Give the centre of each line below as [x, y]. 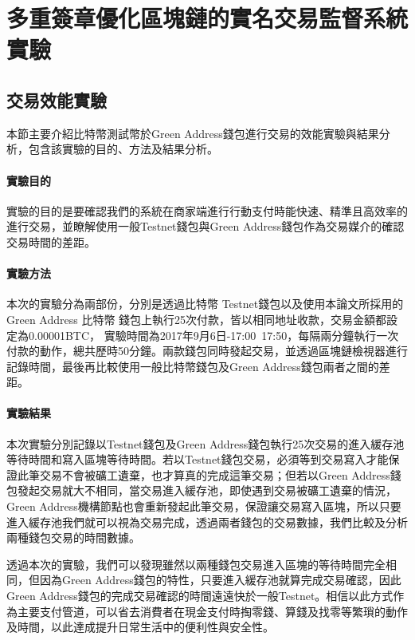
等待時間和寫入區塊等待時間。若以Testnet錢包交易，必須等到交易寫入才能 [198, 459]
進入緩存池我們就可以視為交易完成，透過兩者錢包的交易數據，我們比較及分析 [207, 521]
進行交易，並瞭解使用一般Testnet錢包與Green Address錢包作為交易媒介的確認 [206, 226]
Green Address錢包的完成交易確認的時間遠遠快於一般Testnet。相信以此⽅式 [200, 596]
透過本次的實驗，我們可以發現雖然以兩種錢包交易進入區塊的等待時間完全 [196, 564]
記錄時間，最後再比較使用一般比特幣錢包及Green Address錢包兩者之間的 [193, 366]
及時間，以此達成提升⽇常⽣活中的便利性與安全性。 [140, 627]
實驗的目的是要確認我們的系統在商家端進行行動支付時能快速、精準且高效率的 [207, 210]
